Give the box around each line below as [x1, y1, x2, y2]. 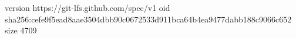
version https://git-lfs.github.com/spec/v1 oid [5, 2, 170, 13]
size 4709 [5, 24, 37, 36]
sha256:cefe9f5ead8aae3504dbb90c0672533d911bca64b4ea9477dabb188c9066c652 [5, 13, 292, 25]
